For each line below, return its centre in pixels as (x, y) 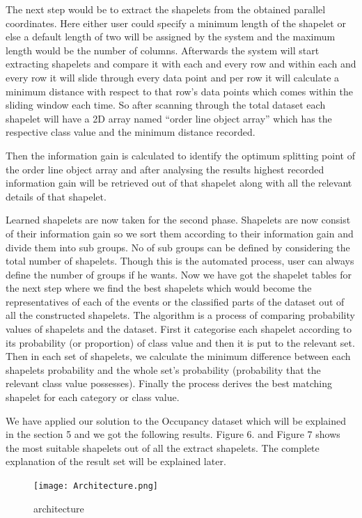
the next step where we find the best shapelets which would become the (159, 288)
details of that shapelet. (56, 196)
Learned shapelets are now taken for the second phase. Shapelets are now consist (178, 220)
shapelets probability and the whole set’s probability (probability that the (163, 369)
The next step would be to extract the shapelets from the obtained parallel (166, 9)
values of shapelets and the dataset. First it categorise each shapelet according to (179, 329)
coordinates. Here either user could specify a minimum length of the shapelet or (176, 23)
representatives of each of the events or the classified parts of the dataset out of (175, 301)
